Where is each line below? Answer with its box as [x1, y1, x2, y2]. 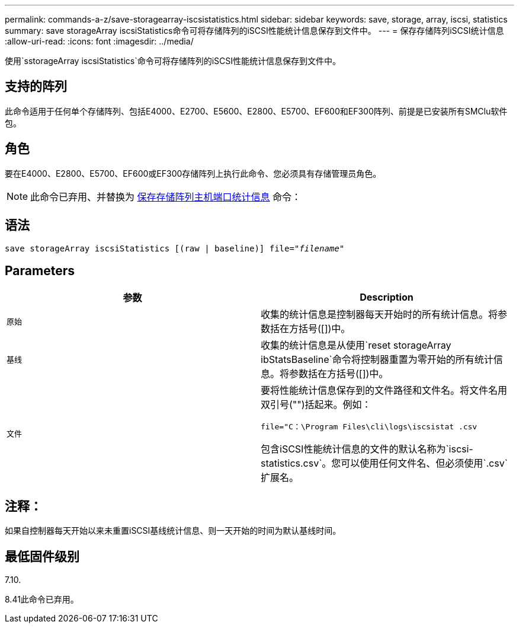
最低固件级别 [5, 549, 79, 564]
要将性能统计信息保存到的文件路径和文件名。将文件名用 [261, 384, 508, 397]
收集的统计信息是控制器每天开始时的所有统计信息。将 [261, 308, 498, 321]
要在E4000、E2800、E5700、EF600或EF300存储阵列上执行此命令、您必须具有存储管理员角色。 [5, 168, 382, 178]
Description [360, 291, 414, 304]
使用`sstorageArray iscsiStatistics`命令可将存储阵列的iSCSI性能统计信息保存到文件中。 [5, 56, 341, 66]
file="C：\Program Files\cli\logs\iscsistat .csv [261, 422, 478, 432]
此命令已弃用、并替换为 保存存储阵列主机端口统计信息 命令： [30, 190, 302, 203]
